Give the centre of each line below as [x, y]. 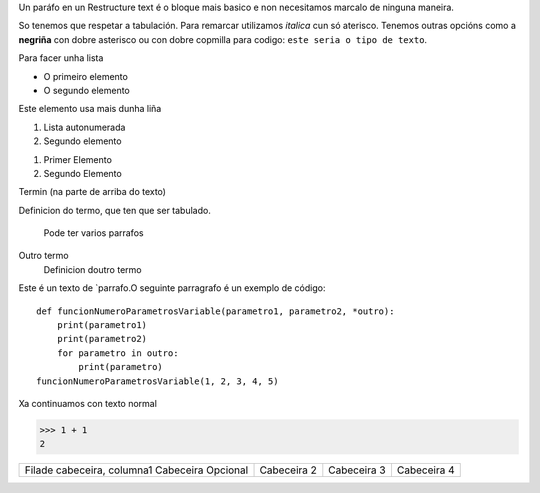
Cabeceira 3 [357, 470]
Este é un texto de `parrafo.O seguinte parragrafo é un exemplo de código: [172, 288]
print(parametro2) [102, 339]
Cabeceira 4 [425, 470]
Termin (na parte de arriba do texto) [92, 192]
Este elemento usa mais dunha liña [90, 109]
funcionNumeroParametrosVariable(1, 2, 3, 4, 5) [157, 381]
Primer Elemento [77, 159]
